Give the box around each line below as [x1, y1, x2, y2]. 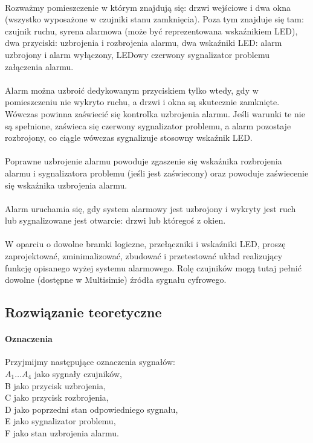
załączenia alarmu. [5, 60, 74, 73]
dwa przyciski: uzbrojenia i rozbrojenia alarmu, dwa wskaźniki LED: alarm [5, 36, 282, 49]
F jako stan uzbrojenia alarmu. [5, 426, 119, 439]
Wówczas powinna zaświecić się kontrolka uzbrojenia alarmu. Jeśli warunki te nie [5, 107, 305, 120]
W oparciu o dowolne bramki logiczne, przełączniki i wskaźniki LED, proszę [5, 238, 286, 250]
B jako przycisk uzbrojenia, [5, 379, 106, 392]
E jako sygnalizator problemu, [5, 415, 116, 427]
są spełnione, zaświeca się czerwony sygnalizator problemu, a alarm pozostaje [5, 119, 291, 132]
